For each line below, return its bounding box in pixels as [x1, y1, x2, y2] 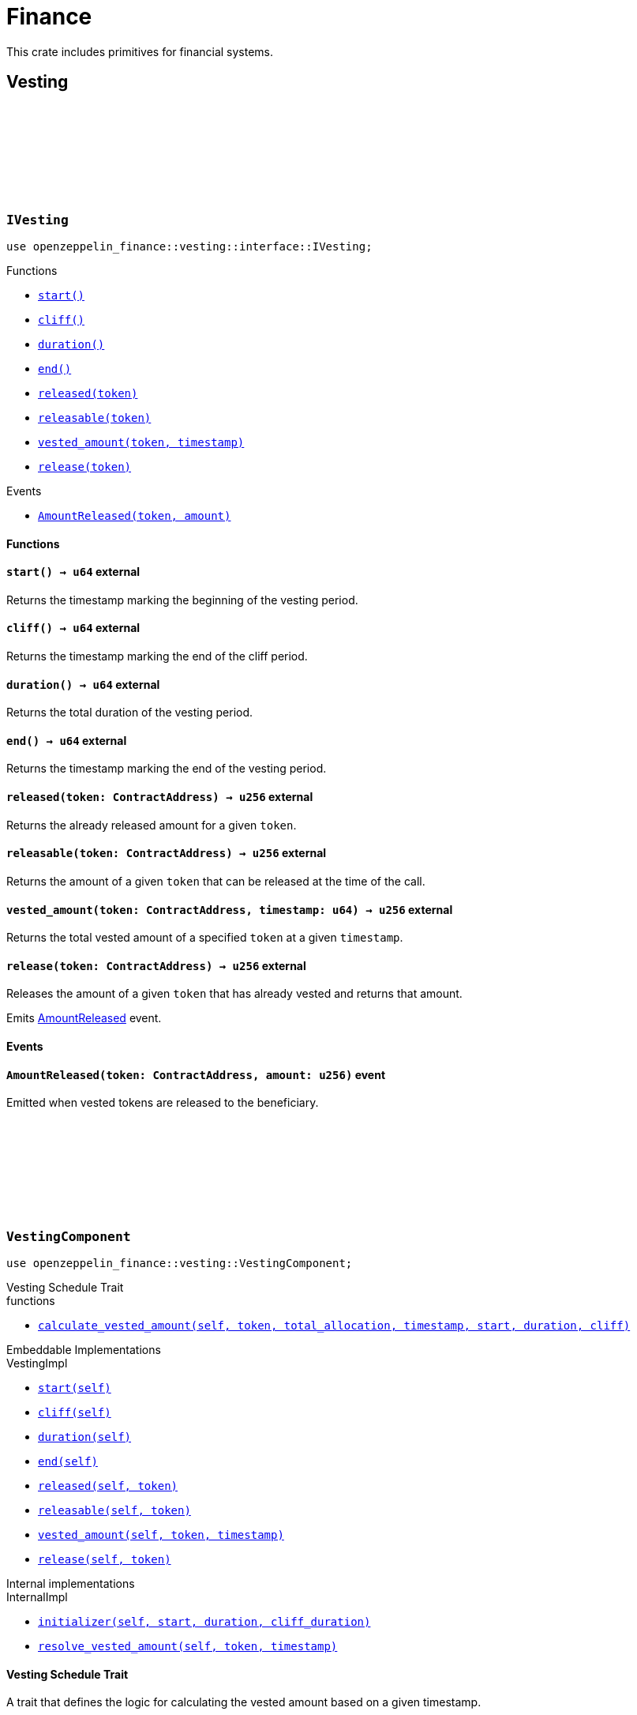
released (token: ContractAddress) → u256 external [6, 790, 313, 804]
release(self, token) [38, 1552, 171, 1566]
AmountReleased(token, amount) [38, 509, 231, 522]
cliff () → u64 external [6, 621, 141, 635]
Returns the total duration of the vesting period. [6, 705, 253, 720]
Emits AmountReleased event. [6, 1011, 162, 1025]
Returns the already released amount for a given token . [6, 818, 297, 832]
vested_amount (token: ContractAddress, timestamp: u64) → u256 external [6, 902, 453, 916]
